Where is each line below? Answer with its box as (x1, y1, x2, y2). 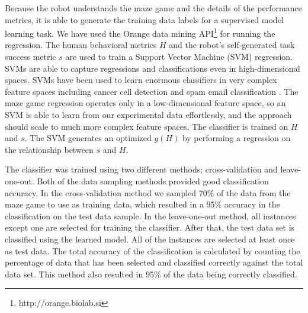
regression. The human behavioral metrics (5, 39, 157, 51)
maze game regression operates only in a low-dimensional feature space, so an (5, 97, 286, 109)
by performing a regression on (182, 132, 291, 144)
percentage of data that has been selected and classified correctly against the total (5, 256, 303, 269)
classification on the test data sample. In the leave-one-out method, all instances (5, 209, 296, 222)
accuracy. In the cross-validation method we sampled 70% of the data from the (5, 186, 291, 199)
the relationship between (5, 143, 94, 155)
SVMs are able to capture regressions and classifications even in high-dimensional (5, 62, 300, 74)
